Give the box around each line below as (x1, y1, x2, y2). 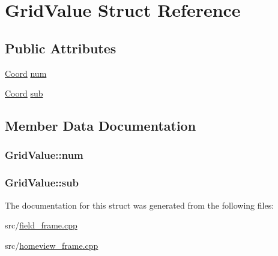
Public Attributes (5, 38, 116, 57)
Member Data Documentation (5, 116, 196, 135)
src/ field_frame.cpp (5, 219, 77, 231)
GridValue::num (5, 147, 83, 162)
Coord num (5, 67, 47, 79)
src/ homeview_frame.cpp (5, 239, 98, 251)
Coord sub (5, 87, 43, 100)
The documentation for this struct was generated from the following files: (5, 198, 274, 211)
